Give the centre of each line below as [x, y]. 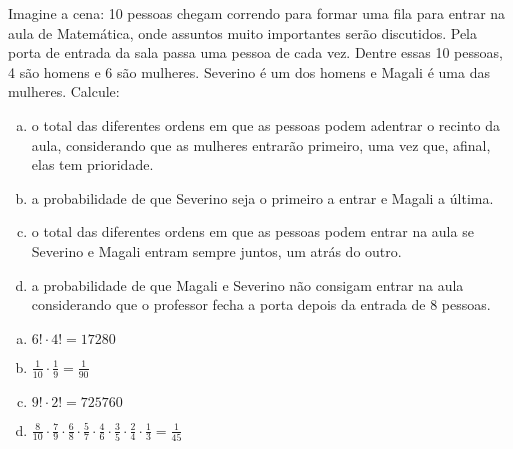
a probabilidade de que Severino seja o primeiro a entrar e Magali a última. [262, 197]
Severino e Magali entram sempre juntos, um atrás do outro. [216, 250]
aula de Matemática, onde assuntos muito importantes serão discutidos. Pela [243, 32]
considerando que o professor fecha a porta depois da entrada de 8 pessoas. [261, 304]
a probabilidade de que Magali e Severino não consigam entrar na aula [247, 284]
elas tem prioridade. [92, 164]
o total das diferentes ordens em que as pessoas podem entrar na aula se [252, 231]
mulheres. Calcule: [64, 91]
